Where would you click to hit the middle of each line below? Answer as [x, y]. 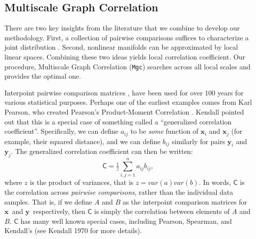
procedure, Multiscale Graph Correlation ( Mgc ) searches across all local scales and [128, 66]
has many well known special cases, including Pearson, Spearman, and [126, 221]
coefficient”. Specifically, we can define [61, 131]
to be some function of [164, 131]
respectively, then [59, 211]
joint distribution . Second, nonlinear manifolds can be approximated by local [121, 47]
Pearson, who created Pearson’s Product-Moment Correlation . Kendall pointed [124, 112]
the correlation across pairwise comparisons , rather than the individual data [119, 192]
